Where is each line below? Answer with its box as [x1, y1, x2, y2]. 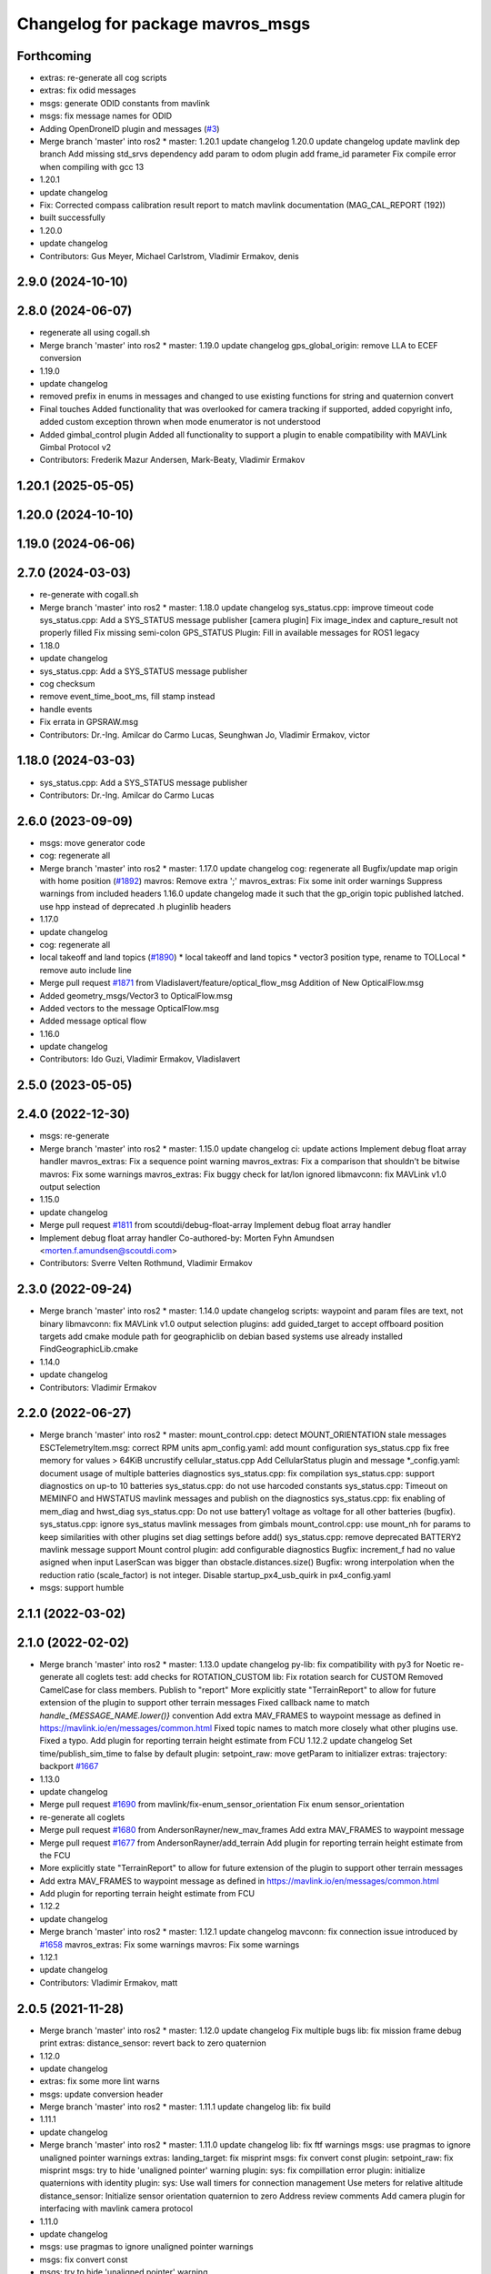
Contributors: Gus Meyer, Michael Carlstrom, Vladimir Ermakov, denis [39, 250, 299, 261]
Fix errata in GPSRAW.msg [39, 717, 139, 728]
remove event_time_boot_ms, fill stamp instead [39, 691, 215, 702]
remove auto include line [39, 964, 132, 975]
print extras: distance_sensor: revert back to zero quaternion [39, 2038, 267, 2048]
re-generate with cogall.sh [39, 589, 139, 600]
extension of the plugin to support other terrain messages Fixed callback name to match [39, 1697, 370, 1708]
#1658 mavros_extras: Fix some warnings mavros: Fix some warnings [39, 1938, 300, 1950]
